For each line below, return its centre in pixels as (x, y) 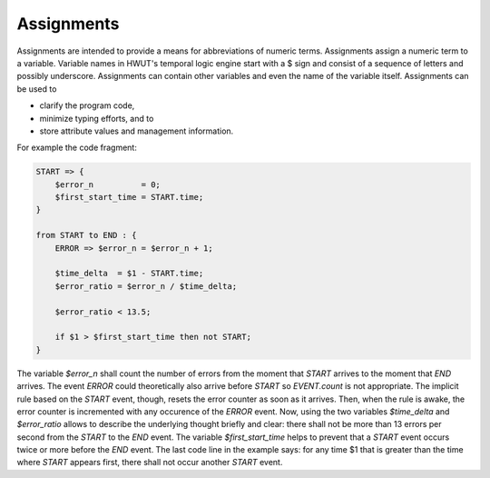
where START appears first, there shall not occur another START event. (150, 463)
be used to (37, 89)
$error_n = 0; (108, 184)
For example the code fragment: (77, 148)
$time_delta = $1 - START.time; (129, 274)
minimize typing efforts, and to (97, 118)
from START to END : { (86, 235)
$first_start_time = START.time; (129, 197)
